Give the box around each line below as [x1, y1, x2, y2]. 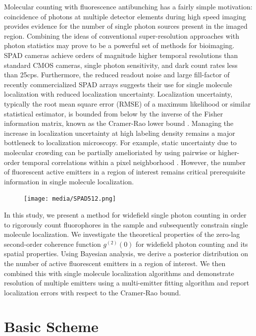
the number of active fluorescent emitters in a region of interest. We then [4, 258, 226, 268]
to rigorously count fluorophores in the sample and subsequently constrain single [4, 219, 248, 229]
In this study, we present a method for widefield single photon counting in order [4, 209, 247, 220]
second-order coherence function [4, 238, 101, 249]
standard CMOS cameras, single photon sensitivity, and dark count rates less [4, 59, 238, 70]
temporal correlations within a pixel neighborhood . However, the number [22, 157, 246, 167]
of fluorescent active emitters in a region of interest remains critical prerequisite [4, 167, 246, 177]
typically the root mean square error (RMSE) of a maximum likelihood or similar [4, 98, 251, 109]
